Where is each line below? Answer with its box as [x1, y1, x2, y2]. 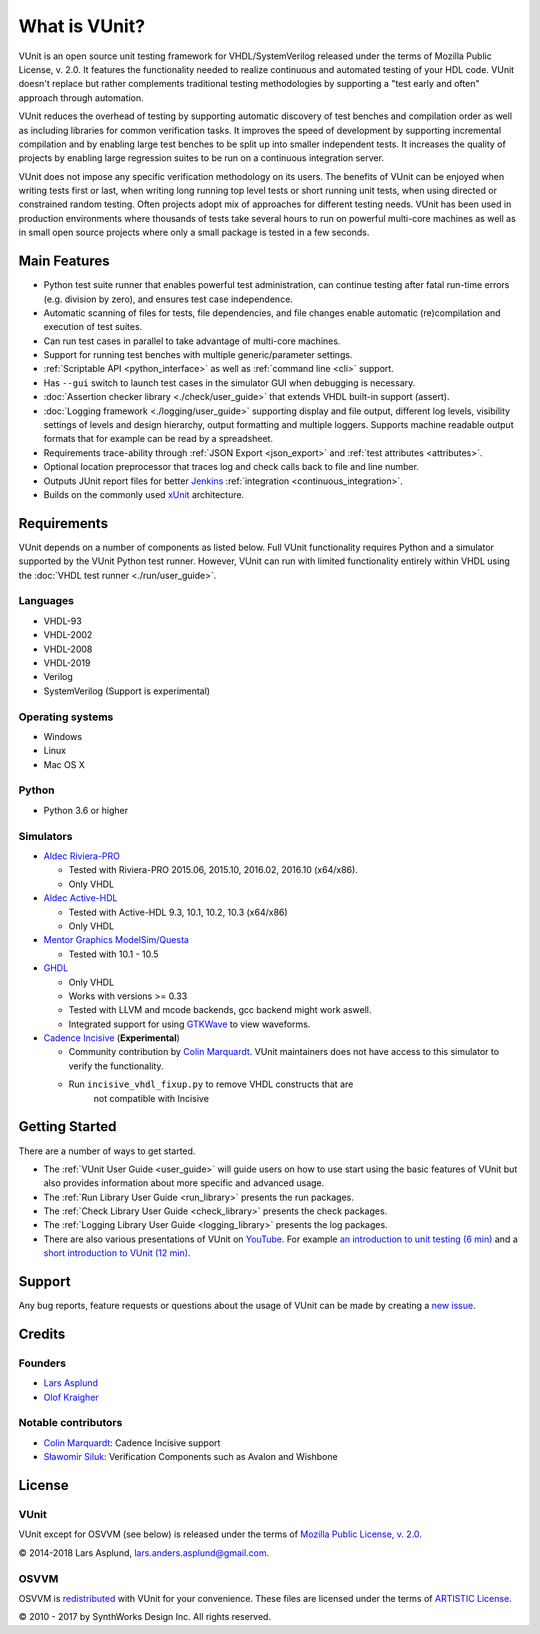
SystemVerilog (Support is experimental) [43, 685, 210, 697]
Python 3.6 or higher [43, 804, 129, 816]
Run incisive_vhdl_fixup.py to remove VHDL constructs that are [68, 1078, 354, 1090]
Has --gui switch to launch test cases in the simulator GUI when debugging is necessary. [43, 376, 416, 389]
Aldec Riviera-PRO [43, 850, 120, 862]
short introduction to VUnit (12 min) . [43, 1247, 191, 1259]
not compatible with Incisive [93, 1092, 210, 1104]
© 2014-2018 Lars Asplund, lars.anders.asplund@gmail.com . [18, 1546, 270, 1559]
